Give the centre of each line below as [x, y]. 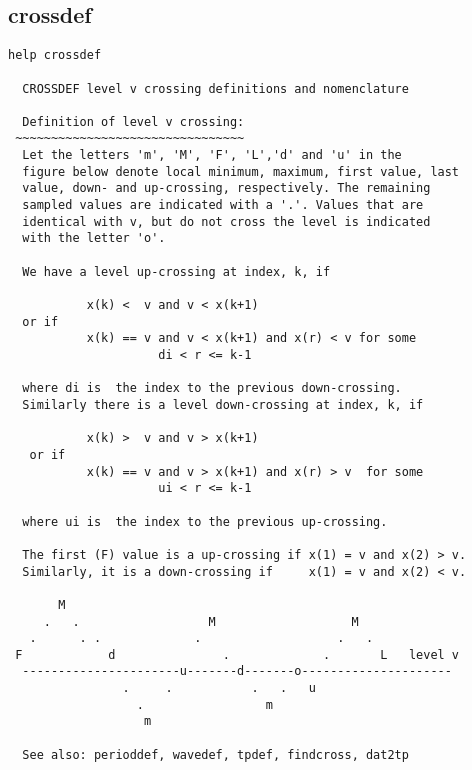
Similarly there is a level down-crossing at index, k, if [223, 404]
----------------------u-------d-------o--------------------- [237, 671]
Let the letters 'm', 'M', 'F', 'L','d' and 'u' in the [212, 155]
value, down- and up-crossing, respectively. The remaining [226, 188]
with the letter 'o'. [94, 238]
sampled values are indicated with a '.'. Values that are [223, 205]
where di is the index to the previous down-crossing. [212, 388]
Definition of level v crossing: [133, 121]
